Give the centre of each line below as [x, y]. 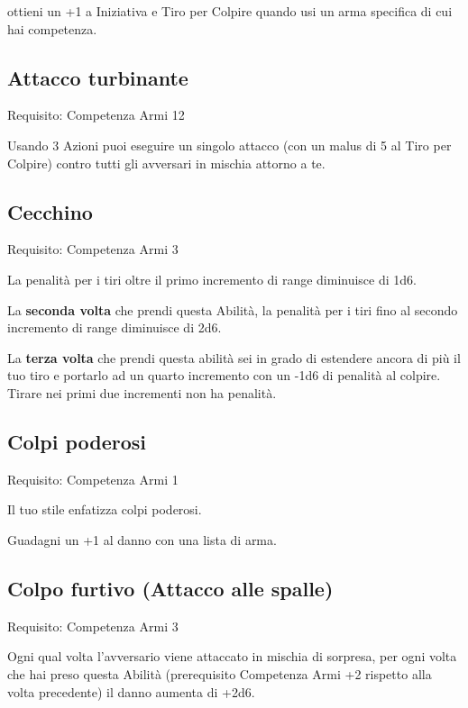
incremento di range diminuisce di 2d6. [115, 327]
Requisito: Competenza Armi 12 [96, 115]
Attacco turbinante [98, 77]
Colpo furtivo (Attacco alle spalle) [170, 588]
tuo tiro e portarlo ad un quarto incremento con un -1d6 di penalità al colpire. [224, 375]
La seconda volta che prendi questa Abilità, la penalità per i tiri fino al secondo [233, 309]
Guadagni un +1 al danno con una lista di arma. [142, 539]
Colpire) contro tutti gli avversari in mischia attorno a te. [166, 163]
